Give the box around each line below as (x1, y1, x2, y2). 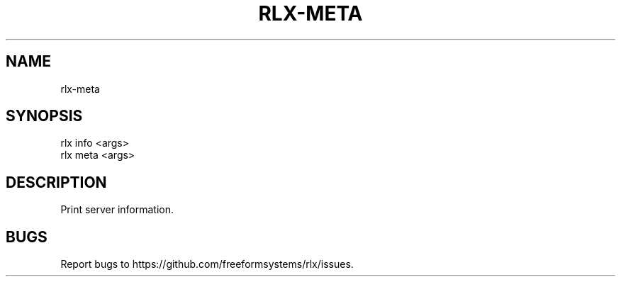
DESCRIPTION (6, 173, 107, 191)
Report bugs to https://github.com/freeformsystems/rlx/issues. (60, 258, 354, 271)
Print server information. (60, 203, 174, 216)
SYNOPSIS (6, 107, 83, 125)
